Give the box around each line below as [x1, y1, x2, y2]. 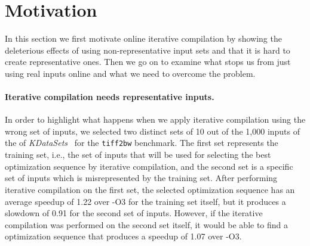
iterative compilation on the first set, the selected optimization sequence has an [5, 183, 295, 195]
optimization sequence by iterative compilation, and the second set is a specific [5, 160, 293, 172]
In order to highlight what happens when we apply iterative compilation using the [5, 113, 306, 126]
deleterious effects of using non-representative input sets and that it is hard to [5, 43, 290, 56]
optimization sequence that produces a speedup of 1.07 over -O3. [5, 230, 242, 242]
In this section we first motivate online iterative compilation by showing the [5, 32, 282, 45]
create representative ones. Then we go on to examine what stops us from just [5, 55, 291, 68]
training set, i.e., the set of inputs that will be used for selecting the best [5, 148, 271, 161]
